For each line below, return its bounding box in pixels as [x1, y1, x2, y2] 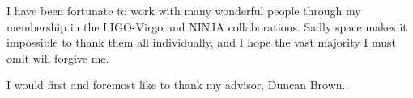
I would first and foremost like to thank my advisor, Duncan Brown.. [6, 76, 349, 93]
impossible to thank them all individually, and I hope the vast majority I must [6, 34, 397, 51]
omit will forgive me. [6, 49, 109, 66]
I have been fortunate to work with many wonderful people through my [6, 2, 361, 18]
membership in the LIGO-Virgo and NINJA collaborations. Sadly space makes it [6, 18, 407, 35]
